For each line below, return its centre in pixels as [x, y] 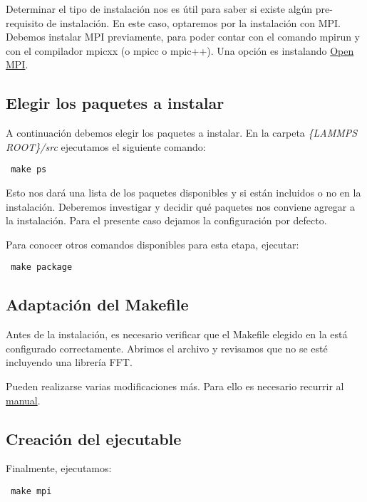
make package [42, 267]
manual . [23, 400]
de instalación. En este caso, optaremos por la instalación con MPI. [193, 22]
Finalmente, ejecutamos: [59, 468]
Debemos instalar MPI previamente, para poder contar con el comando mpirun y [183, 37]
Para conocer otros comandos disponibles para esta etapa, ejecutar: [153, 244]
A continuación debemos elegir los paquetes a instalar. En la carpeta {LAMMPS [182, 133]
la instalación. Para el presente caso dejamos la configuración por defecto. [166, 220]
